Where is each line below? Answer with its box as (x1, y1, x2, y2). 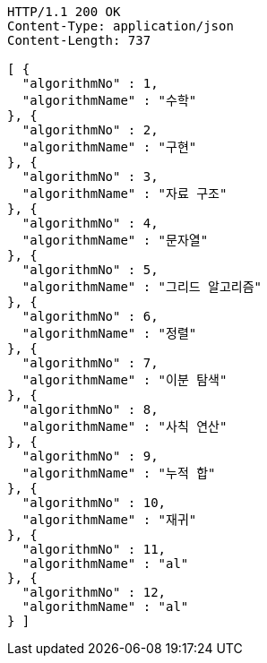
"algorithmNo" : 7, (22, 356, 159, 370)
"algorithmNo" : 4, (22, 216, 159, 230)
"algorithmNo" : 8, (22, 402, 159, 417)
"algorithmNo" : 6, (22, 309, 159, 323)
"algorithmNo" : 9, (22, 449, 159, 463)
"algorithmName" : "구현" (22, 140, 197, 154)
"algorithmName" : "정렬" (22, 326, 197, 340)
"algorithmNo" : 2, (22, 123, 159, 137)
